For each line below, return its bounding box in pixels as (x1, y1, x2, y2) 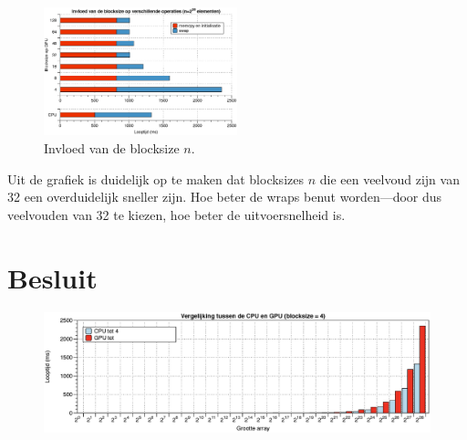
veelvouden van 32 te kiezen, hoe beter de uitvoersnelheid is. (7, 204, 346, 224)
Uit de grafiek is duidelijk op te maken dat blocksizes (7, 169, 304, 188)
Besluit (7, 258, 98, 296)
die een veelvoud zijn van (319, 169, 460, 188)
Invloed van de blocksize (44, 138, 180, 157)
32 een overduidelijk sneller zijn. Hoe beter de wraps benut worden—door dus (7, 187, 442, 206)
